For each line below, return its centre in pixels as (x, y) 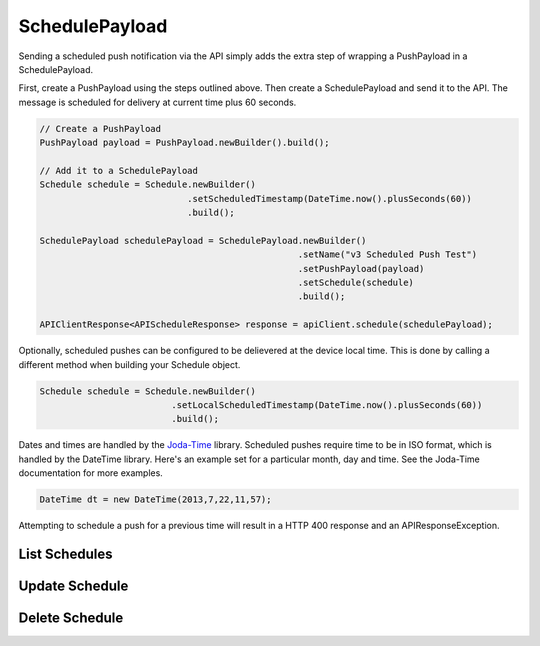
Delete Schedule (71, 617)
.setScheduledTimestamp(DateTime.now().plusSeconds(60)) (329, 198)
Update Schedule (73, 585)
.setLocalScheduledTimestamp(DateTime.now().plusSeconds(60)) (327, 404)
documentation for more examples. (91, 473)
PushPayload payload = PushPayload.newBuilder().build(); (184, 143)
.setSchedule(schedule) (356, 282)
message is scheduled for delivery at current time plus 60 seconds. (157, 102)
